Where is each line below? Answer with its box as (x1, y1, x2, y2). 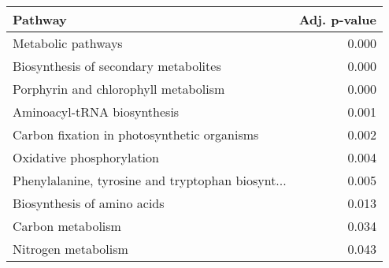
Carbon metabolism (13, 217, 121, 235)
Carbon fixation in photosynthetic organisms (13, 125, 259, 143)
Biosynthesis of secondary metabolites (13, 57, 221, 75)
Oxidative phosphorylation (13, 148, 159, 166)
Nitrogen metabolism (13, 240, 128, 258)
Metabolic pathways (13, 34, 123, 52)
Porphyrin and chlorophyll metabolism (13, 80, 225, 98)
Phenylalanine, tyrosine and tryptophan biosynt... (13, 171, 287, 189)
